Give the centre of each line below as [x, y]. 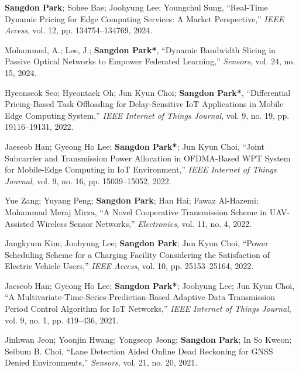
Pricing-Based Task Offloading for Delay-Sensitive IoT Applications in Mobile [144, 104]
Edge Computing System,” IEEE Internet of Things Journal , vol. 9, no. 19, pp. [147, 115]
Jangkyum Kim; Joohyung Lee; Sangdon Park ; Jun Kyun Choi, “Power [137, 243]
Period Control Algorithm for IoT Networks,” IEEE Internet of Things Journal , [148, 309]
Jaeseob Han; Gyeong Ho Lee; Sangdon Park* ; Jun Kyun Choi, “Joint [135, 146]
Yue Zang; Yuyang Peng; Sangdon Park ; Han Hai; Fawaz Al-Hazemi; [132, 200]
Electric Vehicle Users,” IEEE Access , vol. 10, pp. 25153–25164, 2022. [129, 266]
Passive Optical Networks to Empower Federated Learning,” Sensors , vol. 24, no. [150, 61]
